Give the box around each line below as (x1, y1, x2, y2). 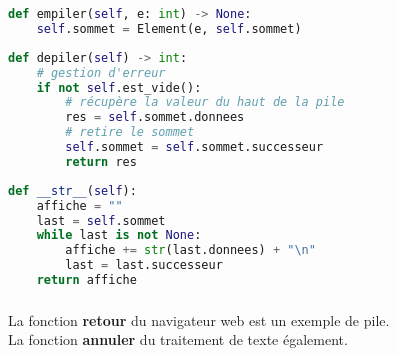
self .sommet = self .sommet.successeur (65, 140, 324, 154)
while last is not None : (36, 228, 202, 243)
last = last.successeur (65, 258, 223, 273)
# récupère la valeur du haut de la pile (65, 95, 345, 110)
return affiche (36, 273, 137, 287)
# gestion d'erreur (36, 65, 166, 80)
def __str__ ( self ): (8, 183, 137, 198)
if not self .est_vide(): (36, 80, 202, 95)
